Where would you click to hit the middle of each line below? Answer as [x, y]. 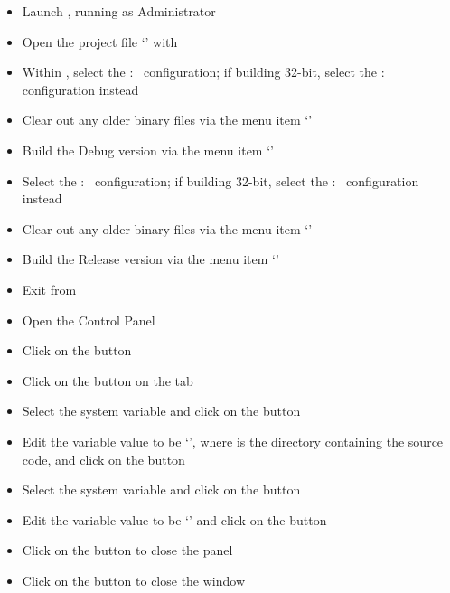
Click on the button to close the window [134, 580]
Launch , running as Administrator [119, 11]
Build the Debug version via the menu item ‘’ [148, 150]
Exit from [49, 289]
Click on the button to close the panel [127, 550]
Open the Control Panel [89, 320]
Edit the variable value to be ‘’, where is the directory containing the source [233, 441]
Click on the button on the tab [108, 380]
